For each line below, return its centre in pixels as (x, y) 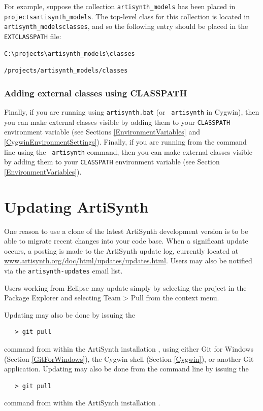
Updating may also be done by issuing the (70, 314)
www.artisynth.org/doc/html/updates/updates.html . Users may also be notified (128, 261)
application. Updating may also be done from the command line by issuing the (126, 369)
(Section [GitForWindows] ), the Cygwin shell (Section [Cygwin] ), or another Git (129, 358)
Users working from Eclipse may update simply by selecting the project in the (125, 287)
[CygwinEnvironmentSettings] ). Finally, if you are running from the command (125, 141)
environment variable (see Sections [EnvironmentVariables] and (102, 132)
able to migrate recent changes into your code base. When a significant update (126, 241)
